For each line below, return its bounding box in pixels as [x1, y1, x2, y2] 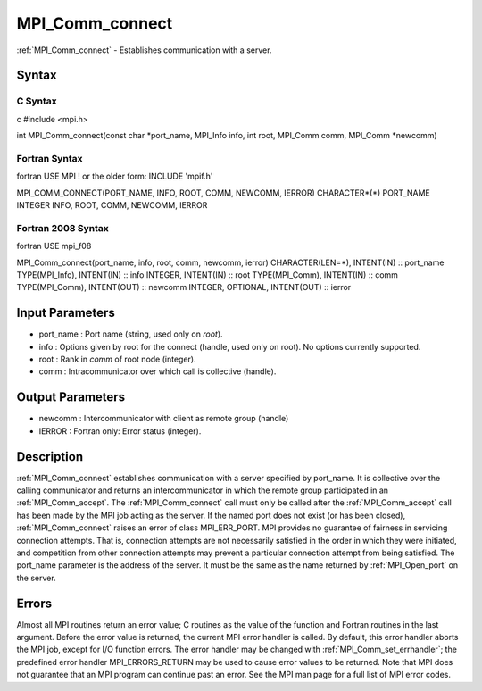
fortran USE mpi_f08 [16, 241, 92, 252]
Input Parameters [16, 305, 115, 321]
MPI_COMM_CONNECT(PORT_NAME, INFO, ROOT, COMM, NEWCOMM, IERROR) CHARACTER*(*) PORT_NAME [16, 187, 430, 198]
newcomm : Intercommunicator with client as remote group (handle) [38, 413, 289, 424]
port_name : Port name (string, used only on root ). [38, 329, 223, 339]
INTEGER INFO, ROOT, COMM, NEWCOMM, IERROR [16, 200, 208, 211]
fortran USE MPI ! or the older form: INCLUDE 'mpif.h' [16, 171, 213, 182]
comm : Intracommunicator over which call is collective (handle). [38, 366, 277, 377]
